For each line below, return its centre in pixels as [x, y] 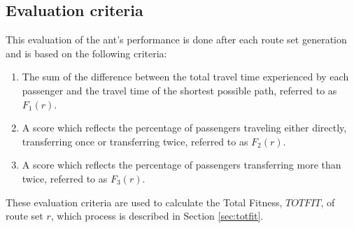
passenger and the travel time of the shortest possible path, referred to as [179, 90]
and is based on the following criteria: [86, 53]
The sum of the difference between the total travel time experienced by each [185, 77]
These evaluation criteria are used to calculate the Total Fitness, [144, 202]
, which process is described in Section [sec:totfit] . [157, 216]
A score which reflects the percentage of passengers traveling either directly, [184, 128]
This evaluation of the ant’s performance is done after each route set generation [176, 40]
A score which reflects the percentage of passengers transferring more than [182, 165]
